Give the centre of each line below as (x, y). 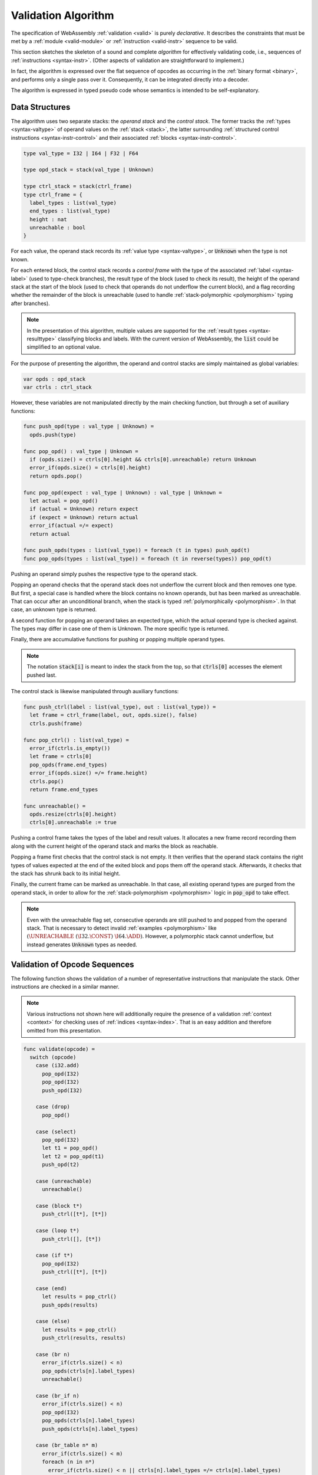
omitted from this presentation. (64, 1030)
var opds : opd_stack (54, 379)
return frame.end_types (64, 789)
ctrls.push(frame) (56, 723)
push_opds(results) (70, 1305)
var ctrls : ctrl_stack (58, 387)
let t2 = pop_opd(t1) (73, 1156)
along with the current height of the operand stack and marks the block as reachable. (114, 846)
